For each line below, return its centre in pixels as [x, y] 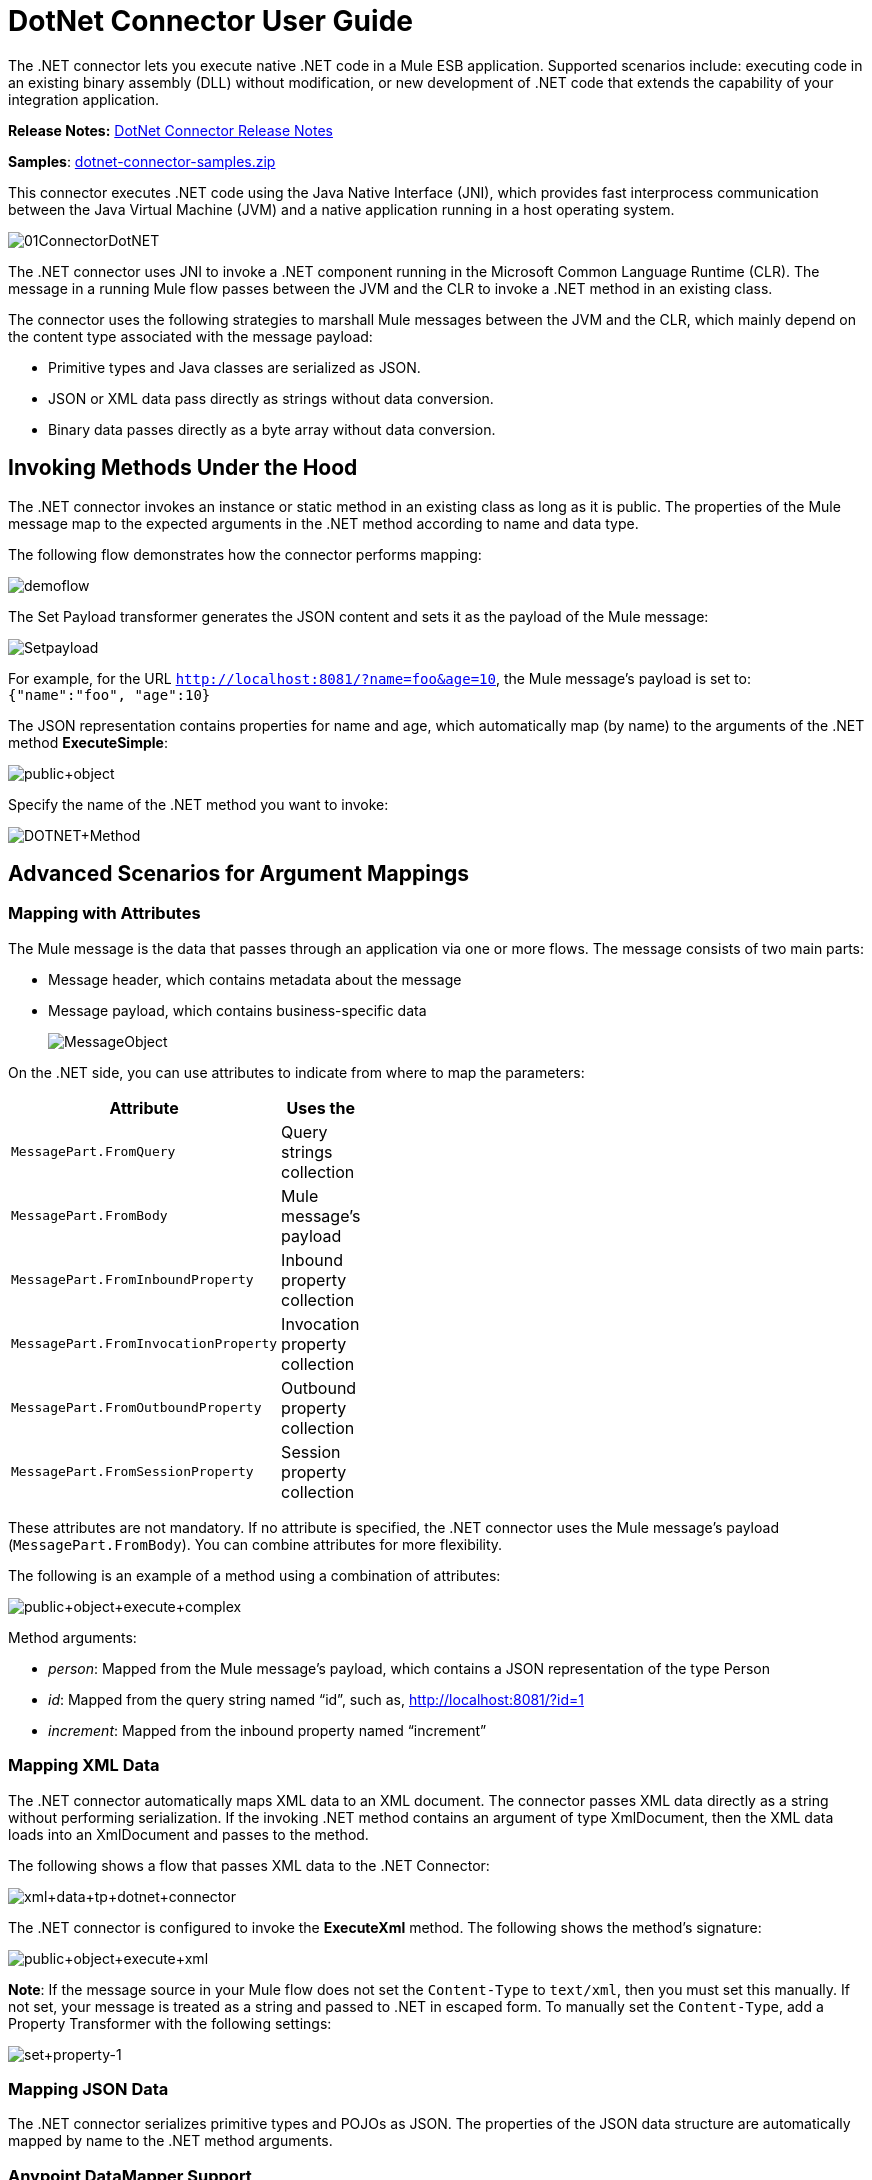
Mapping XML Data [84, 1765]
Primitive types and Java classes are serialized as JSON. [234, 367]
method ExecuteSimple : [88, 742]
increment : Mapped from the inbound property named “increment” [267, 1730]
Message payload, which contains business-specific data [237, 1010]
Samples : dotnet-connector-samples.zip [142, 161]
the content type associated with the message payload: [190, 336]
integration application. [84, 99]
